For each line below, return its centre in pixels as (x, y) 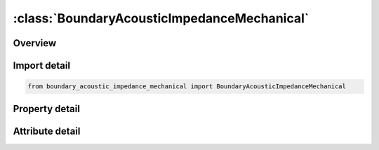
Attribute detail (47, 131)
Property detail (47, 109)
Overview (35, 43)
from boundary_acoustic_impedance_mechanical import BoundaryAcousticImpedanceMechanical (187, 87)
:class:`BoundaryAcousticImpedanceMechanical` (161, 18)
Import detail (41, 66)
